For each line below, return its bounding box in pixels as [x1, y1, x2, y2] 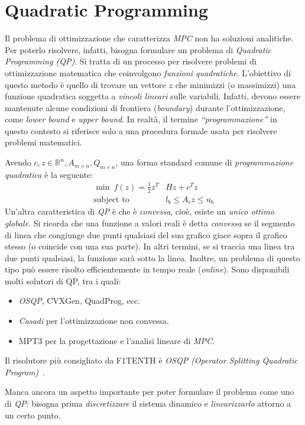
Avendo [5, 156, 31, 168]
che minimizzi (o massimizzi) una [175, 78, 296, 90]
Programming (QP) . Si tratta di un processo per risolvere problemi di [5, 55, 257, 67]
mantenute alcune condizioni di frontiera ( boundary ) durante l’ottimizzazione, [5, 101, 285, 113]
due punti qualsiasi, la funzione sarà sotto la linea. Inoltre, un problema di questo [5, 251, 300, 264]
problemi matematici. [5, 136, 82, 148]
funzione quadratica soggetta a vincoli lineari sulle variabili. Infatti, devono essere [5, 90, 301, 102]
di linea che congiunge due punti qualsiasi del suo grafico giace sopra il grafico [5, 228, 287, 241]
